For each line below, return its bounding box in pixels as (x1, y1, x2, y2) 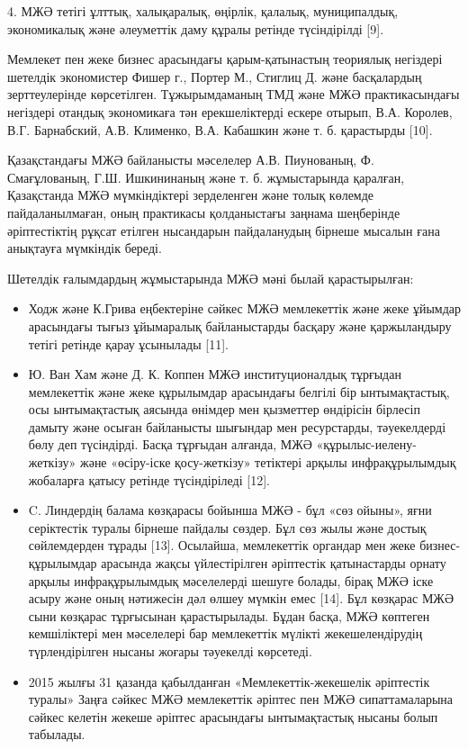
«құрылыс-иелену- (316, 435, 417, 454)
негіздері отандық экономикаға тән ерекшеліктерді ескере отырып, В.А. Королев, (7, 102, 453, 121)
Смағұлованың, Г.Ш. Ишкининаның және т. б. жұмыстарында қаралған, (7, 167, 405, 186)
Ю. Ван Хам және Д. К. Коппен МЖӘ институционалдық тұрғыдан (28, 365, 401, 384)
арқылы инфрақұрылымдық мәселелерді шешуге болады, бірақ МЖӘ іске (28, 571, 434, 590)
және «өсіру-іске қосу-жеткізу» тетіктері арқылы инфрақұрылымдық (79, 453, 456, 472)
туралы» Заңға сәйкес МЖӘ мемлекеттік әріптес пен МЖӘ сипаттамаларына (28, 690, 454, 708)
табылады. (28, 725, 85, 744)
